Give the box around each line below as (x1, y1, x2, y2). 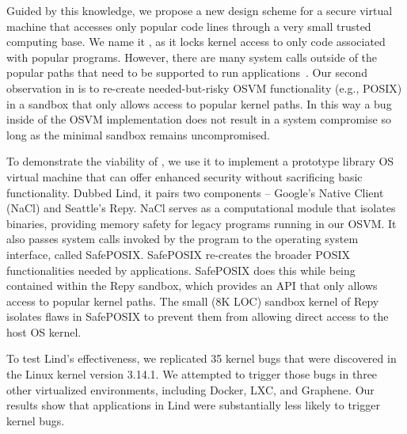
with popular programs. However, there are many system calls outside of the (6, 48, 378, 65)
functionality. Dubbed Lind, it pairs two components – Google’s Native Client (6, 184, 384, 200)
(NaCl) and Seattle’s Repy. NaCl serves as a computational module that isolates (6, 200, 396, 216)
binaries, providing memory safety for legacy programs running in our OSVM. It (6, 215, 397, 231)
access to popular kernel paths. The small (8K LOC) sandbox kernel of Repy (6, 292, 379, 309)
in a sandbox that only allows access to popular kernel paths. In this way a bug (6, 95, 392, 112)
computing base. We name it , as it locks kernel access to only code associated (6, 33, 386, 50)
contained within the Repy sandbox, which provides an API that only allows (6, 277, 378, 294)
